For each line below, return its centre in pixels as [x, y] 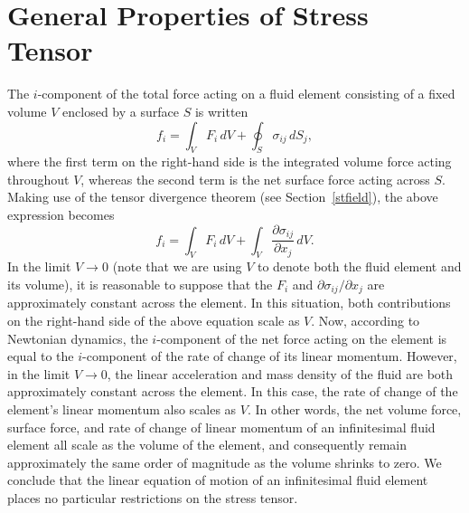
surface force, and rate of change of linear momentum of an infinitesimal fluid [221, 427]
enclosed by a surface [121, 111]
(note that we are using [177, 266]
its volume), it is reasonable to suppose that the [140, 284]
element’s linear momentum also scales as [122, 408]
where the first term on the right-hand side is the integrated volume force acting [230, 161]
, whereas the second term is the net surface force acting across [255, 179]
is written [221, 111]
